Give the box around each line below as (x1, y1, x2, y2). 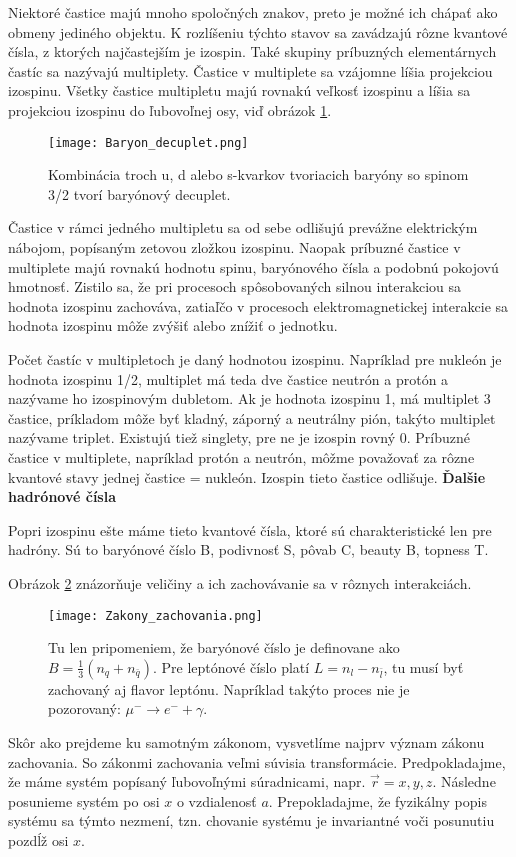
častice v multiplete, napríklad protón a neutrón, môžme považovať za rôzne (8, 446, 475, 467)
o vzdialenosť (176, 790, 257, 811)
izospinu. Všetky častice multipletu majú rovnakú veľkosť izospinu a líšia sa (8, 80, 471, 101)
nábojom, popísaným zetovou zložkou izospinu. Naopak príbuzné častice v (8, 237, 461, 257)
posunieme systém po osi (8, 790, 160, 811)
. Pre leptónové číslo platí (152, 656, 310, 677)
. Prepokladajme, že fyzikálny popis (268, 790, 487, 811)
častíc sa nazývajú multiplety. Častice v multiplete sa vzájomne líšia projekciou (8, 60, 493, 81)
